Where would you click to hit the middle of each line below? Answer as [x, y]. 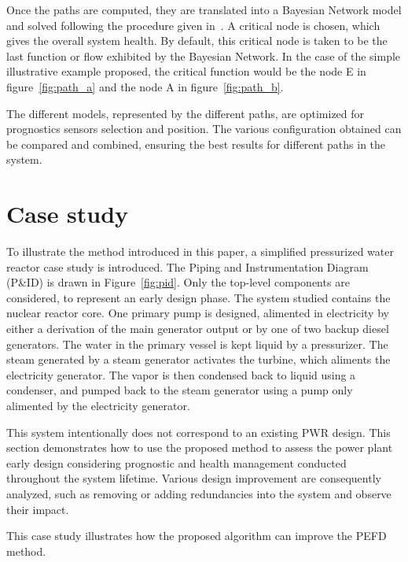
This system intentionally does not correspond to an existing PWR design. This [198, 432]
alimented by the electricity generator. [98, 405]
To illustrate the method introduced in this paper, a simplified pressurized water [200, 251]
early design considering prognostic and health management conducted [176, 462]
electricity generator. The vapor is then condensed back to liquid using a [181, 374]
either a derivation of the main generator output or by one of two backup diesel [198, 329]
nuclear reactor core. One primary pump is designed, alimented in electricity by [198, 313]
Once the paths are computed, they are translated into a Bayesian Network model [204, 9]
